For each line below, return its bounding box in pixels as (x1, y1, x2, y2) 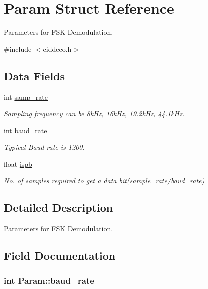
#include (4, 43, 32, 54)
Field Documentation (4, 248, 116, 263)
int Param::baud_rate (4, 274, 94, 286)
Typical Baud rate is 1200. (4, 142, 85, 152)
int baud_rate (4, 125, 47, 135)
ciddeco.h (43, 43, 72, 54)
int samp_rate (4, 91, 48, 102)
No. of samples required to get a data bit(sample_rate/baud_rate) (4, 175, 205, 186)
